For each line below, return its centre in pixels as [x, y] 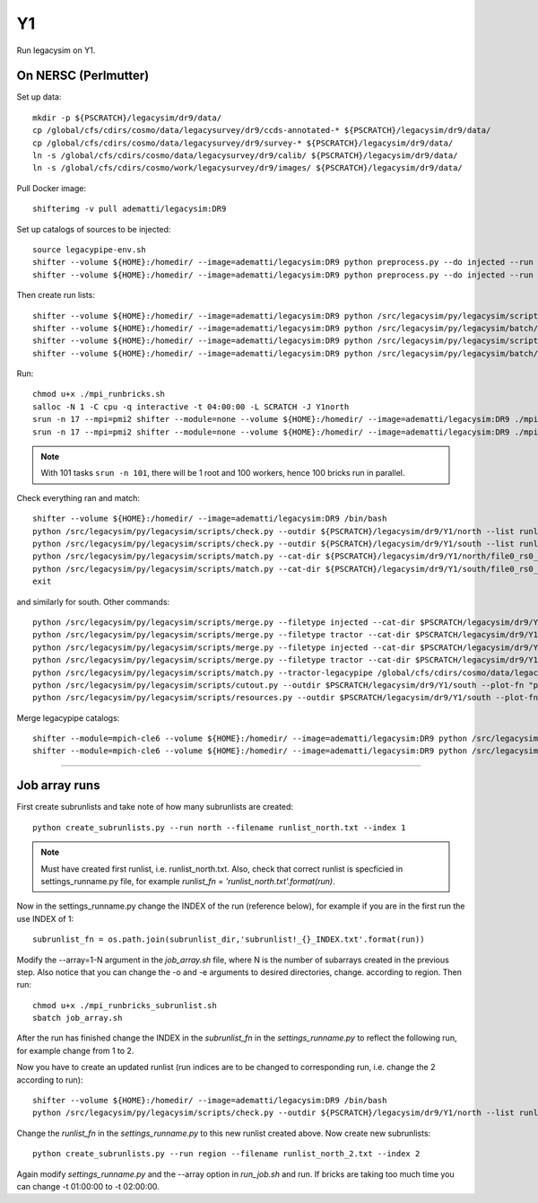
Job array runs [58, 786]
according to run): [50, 1080]
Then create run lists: [56, 295]
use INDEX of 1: [45, 918]
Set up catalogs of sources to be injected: [94, 229]
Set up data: [39, 97]
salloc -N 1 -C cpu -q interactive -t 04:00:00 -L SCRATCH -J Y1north [191, 407]
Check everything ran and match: [78, 497]
